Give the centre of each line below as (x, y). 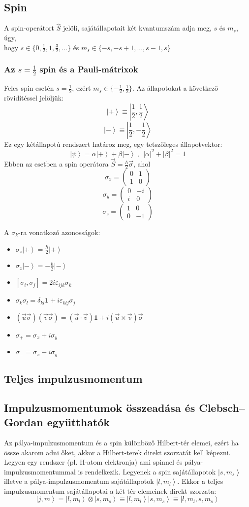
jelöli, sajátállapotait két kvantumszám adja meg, (137, 28)
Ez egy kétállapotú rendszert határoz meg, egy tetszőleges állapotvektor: (113, 144)
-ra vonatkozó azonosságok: (59, 232)
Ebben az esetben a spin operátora (56, 164)
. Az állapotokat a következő (175, 88)
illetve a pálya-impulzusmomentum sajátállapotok (79, 481)
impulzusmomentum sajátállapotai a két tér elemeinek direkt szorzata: (110, 490)
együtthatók (78, 422)
